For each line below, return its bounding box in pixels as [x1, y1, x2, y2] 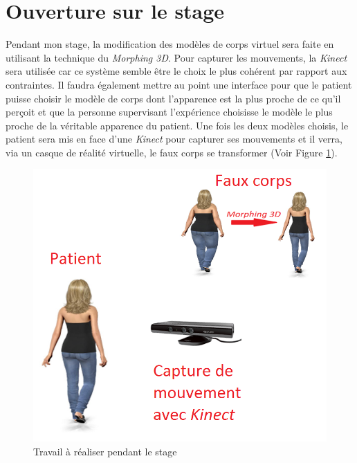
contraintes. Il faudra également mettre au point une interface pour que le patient [6, 77, 352, 91]
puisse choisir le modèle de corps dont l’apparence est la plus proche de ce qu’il [6, 91, 341, 105]
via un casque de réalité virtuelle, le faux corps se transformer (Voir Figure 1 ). [6, 145, 338, 159]
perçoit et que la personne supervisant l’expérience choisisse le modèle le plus [6, 105, 333, 119]
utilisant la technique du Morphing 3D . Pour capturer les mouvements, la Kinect [6, 50, 347, 64]
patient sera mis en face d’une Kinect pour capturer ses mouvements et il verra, [6, 131, 342, 146]
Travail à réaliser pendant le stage [33, 444, 177, 458]
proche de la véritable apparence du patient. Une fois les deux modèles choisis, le [6, 118, 349, 132]
